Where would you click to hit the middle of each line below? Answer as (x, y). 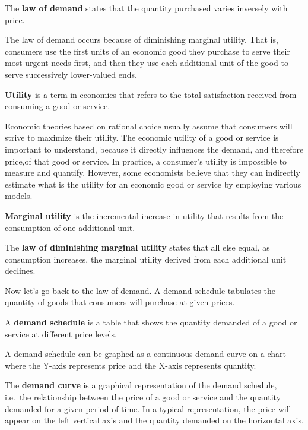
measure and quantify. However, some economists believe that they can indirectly (153, 173)
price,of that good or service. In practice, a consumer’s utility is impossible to (146, 161)
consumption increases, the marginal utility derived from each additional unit (146, 259)
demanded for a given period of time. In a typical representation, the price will (148, 408)
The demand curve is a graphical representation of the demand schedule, (141, 385)
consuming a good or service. (58, 106)
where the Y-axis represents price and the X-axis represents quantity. (131, 365)
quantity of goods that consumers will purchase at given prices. (120, 302)
